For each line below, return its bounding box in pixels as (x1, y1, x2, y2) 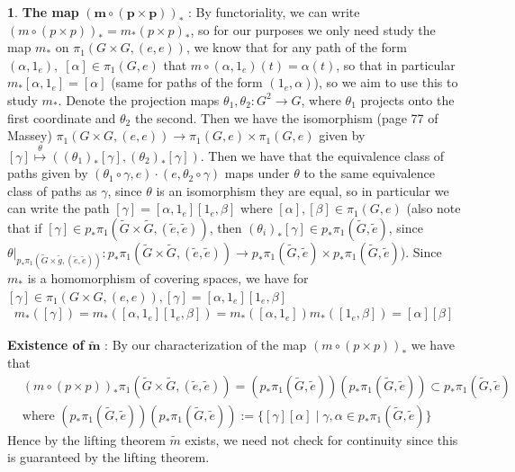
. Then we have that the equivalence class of (200, 146, 445, 165)
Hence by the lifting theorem (7, 430, 166, 449)
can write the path (7, 199, 110, 218)
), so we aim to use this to (313, 73, 458, 92)
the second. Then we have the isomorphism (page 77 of (134, 108, 438, 127)
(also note (406, 199, 461, 218)
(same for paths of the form (111, 73, 263, 92)
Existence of (7, 335, 85, 354)
